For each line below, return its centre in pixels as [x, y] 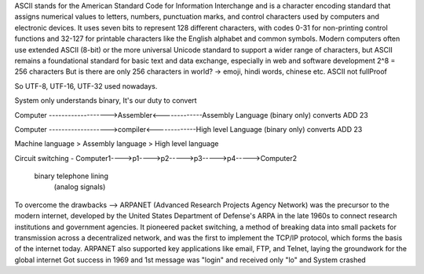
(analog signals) [80, 187]
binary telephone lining [71, 176]
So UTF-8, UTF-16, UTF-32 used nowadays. [86, 86]
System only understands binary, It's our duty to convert [106, 100]
